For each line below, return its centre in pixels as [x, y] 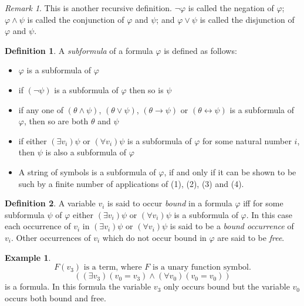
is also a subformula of [86, 152]
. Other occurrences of [51, 237]
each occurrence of [38, 226]
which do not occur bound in [154, 237]
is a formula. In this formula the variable [78, 286]
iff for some [263, 203]
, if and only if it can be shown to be [230, 171]
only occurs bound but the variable [227, 286]
